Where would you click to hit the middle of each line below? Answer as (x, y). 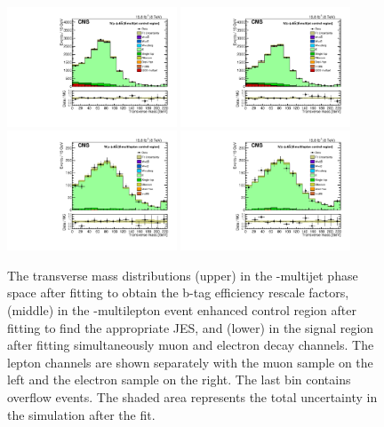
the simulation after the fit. (81, 414)
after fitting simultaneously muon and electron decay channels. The (191, 345)
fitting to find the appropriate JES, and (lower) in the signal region (191, 327)
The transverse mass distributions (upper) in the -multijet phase (183, 275)
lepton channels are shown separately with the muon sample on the (190, 362)
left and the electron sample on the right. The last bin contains (179, 380)
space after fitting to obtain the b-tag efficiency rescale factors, (178, 293)
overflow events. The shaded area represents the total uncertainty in (192, 397)
